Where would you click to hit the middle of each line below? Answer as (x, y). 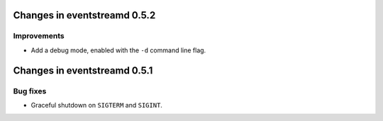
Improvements (39, 36)
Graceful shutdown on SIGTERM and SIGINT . (97, 105)
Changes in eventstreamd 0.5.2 (84, 15)
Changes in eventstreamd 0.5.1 (83, 70)
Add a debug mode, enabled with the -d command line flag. (118, 50)
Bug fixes (30, 91)
